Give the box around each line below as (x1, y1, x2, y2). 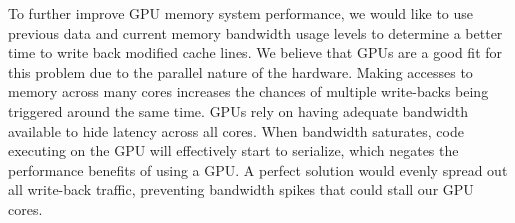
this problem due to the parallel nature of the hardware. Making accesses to (8, 61, 473, 82)
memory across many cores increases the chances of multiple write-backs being (8, 81, 489, 102)
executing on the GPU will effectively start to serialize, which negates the (8, 140, 459, 161)
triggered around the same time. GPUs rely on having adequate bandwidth (8, 100, 468, 121)
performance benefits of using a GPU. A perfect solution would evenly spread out (8, 159, 508, 180)
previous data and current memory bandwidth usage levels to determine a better (8, 22, 503, 43)
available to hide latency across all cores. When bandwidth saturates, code (8, 120, 464, 141)
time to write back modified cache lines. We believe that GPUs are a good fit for (8, 42, 503, 63)
